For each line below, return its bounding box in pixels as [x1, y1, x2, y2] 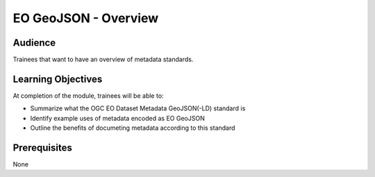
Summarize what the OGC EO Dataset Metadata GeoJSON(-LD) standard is [30, 104, 246, 112]
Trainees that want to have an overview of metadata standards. [12, 56, 194, 64]
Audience [12, 37, 56, 49]
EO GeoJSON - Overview [12, 10, 159, 26]
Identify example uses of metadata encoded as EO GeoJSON [30, 114, 205, 122]
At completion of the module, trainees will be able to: [12, 91, 164, 100]
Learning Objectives [12, 73, 103, 85]
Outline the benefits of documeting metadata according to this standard [30, 124, 235, 132]
